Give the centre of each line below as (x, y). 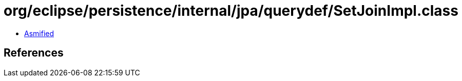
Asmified (39, 33)
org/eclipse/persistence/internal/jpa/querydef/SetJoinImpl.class (231, 11)
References (34, 53)
